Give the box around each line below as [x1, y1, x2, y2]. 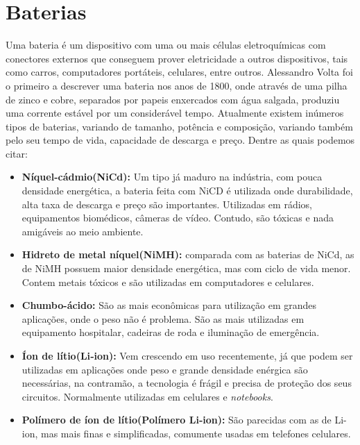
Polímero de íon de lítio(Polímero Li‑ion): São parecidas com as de [22, 412, 332, 427]
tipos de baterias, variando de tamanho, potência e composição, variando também [6, 119, 353, 133]
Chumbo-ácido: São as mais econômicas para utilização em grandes [22, 298, 317, 312]
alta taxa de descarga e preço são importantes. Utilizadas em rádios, [22, 196, 312, 211]
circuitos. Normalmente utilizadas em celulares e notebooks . [22, 389, 273, 403]
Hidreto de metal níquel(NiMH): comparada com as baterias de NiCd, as [22, 247, 354, 262]
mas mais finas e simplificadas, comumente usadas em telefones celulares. [41, 426, 351, 440]
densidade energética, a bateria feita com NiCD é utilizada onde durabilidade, [22, 183, 353, 198]
